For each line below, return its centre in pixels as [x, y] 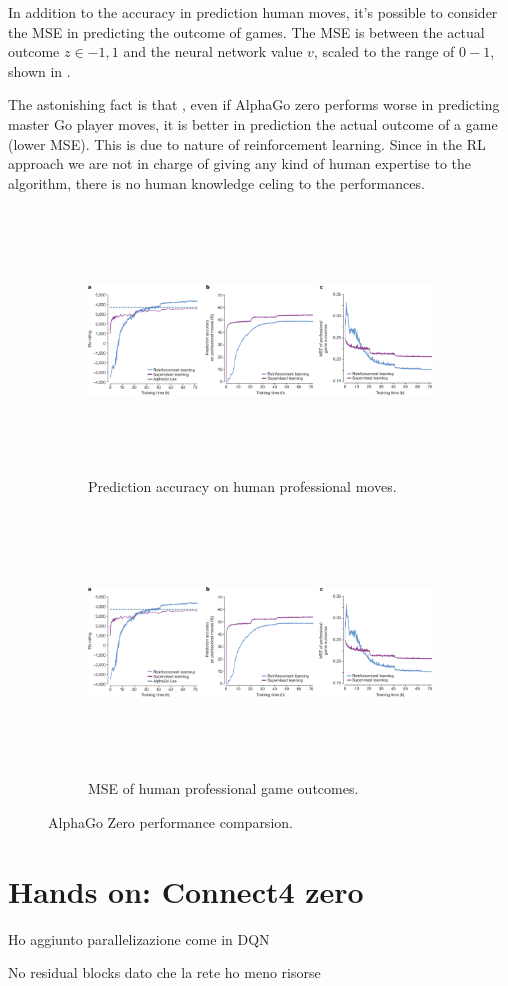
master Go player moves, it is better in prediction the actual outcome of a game [253, 123]
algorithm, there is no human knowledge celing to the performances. [216, 182]
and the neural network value [213, 51]
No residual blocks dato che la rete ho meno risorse [164, 972]
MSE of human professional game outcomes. [223, 788]
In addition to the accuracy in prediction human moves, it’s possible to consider [253, 12]
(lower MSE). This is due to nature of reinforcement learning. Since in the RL [247, 143]
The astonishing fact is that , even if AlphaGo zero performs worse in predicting [254, 104]
